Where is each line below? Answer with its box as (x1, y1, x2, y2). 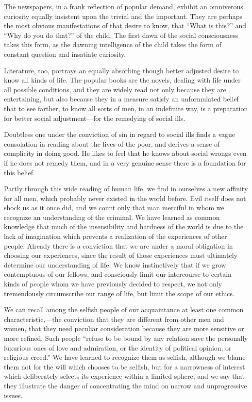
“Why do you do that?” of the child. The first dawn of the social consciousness (4, 30, 238, 40)
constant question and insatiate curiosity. (4, 49, 126, 59)
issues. (4, 390, 23, 400)
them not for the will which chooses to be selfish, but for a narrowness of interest (4, 361, 245, 371)
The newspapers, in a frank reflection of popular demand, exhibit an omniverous (4, 1, 243, 11)
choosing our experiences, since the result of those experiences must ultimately (4, 250, 237, 260)
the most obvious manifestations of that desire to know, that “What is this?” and (4, 20, 247, 31)
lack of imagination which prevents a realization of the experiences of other (4, 231, 227, 241)
